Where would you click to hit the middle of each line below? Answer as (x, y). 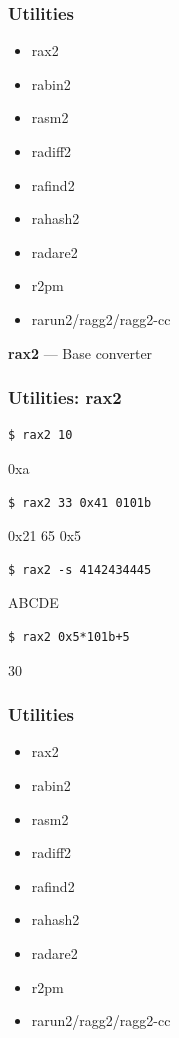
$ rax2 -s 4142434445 (80, 569)
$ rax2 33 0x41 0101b (80, 502)
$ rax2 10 (40, 435)
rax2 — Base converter (80, 352)
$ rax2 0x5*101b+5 (69, 636)
